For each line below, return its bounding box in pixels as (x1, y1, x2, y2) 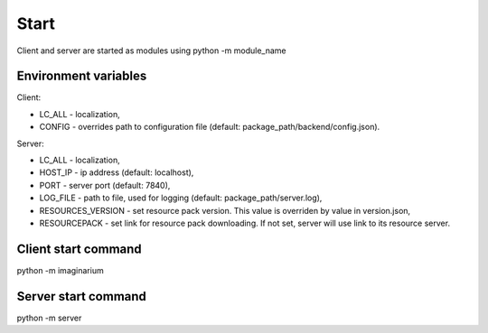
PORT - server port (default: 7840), (39, 180, 171, 190)
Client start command (16, 241, 142, 256)
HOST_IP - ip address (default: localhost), (39, 167, 194, 178)
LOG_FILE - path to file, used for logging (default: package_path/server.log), (39, 192, 323, 203)
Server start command (16, 289, 146, 304)
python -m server (16, 312, 82, 323)
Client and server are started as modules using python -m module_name (16, 45, 286, 56)
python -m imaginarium (16, 264, 104, 275)
